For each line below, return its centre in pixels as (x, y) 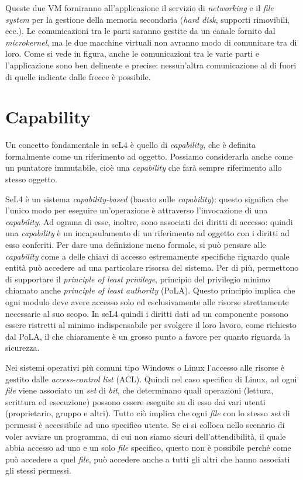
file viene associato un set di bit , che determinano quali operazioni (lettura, (140, 390)
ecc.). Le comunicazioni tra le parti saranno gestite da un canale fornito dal (140, 31)
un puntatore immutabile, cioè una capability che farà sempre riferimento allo (144, 168)
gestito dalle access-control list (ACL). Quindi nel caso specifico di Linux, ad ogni (151, 379)
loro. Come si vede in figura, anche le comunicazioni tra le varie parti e (132, 53)
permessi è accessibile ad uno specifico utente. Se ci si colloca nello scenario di (145, 424)
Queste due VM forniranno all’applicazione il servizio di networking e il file (140, 8)
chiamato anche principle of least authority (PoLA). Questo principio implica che (150, 290)
